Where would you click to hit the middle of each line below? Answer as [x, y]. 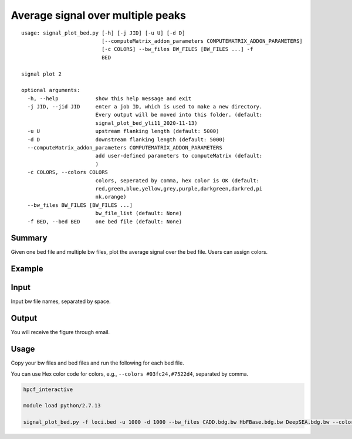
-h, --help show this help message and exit [109, 98]
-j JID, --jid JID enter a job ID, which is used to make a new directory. [145, 107]
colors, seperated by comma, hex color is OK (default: [177, 181]
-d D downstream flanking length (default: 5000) [126, 139]
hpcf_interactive [48, 389]
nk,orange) [111, 197]
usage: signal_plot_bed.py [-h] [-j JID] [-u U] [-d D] [103, 33]
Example [27, 269]
